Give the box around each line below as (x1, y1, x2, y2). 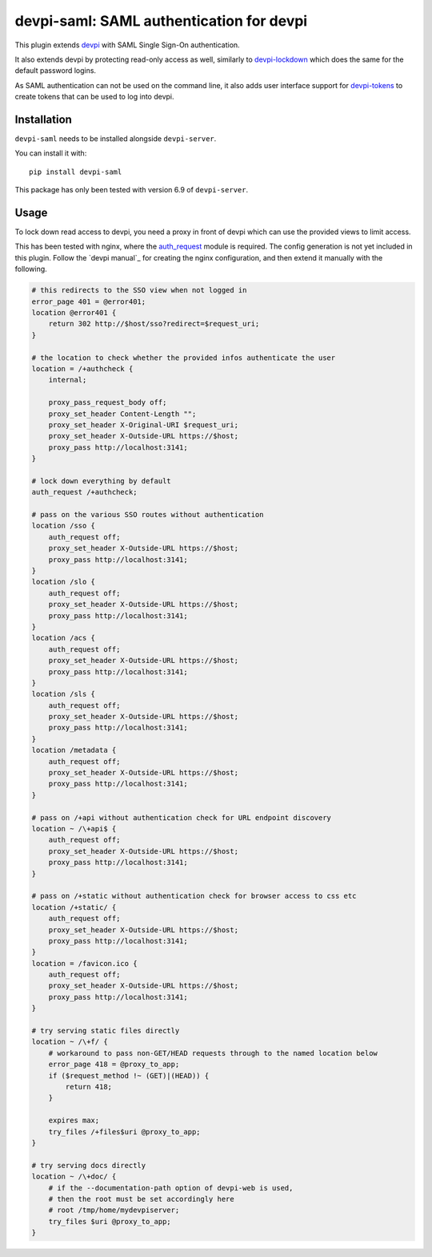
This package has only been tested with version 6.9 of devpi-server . (14, 185, 248, 195)
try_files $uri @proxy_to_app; (48, 1217, 171, 1226)
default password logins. (14, 66, 96, 75)
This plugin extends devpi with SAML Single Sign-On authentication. (14, 40, 240, 50)
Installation (14, 112, 72, 126)
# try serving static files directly (31, 1026, 180, 1036)
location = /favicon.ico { (31, 959, 138, 968)
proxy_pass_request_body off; (48, 398, 167, 407)
